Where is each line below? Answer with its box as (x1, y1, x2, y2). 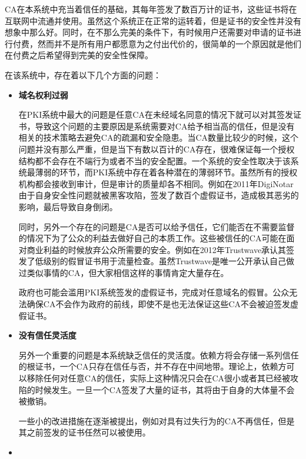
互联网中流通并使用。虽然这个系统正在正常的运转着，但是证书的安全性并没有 (5, 14, 301, 26)
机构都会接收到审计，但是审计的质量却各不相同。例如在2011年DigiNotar (18, 177, 294, 189)
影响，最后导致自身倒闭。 (18, 200, 118, 212)
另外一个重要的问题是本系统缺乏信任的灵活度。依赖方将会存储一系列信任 (18, 348, 299, 361)
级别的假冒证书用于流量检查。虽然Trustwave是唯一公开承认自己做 (43, 255, 295, 267)
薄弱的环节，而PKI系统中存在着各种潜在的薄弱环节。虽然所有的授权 (35, 166, 298, 178)
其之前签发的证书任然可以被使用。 (18, 426, 151, 438)
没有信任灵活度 (18, 329, 76, 341)
